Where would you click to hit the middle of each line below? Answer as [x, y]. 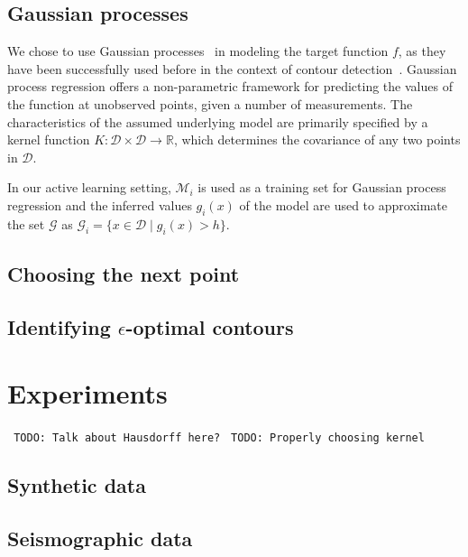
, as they [422, 51]
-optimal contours [210, 326]
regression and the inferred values [100, 204]
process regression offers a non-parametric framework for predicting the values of [230, 86]
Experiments [87, 393]
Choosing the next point [124, 273]
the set [26, 223]
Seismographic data [100, 538]
